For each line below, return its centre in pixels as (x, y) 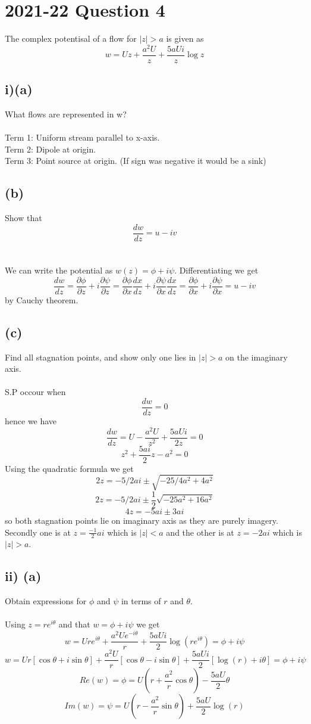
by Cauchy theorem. (42, 299)
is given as (185, 38)
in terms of (141, 601)
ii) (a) (23, 576)
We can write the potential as (59, 270)
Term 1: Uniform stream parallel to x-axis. (82, 137)
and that (74, 624)
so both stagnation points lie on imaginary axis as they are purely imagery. (142, 520)
